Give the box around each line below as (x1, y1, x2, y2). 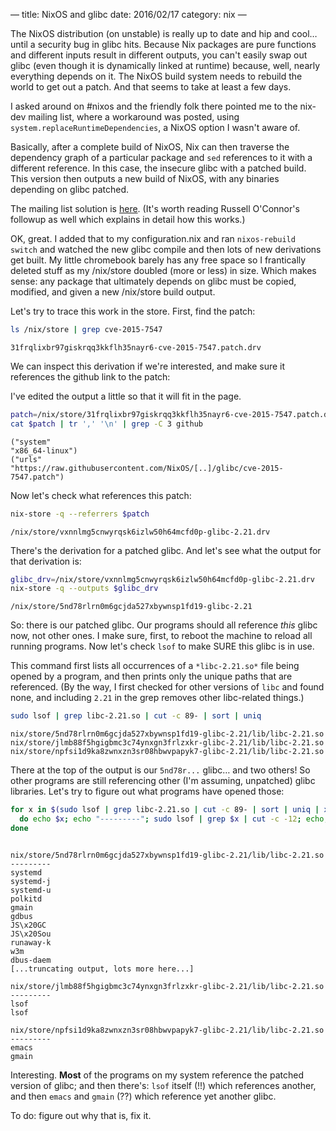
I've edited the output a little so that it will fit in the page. (10, 390, 242, 402)
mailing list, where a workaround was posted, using (28, 111, 240, 123)
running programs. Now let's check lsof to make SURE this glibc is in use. (10, 640, 315, 653)
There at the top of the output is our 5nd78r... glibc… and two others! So (10, 764, 311, 776)
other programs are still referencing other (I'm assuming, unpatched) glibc (10, 775, 316, 787)
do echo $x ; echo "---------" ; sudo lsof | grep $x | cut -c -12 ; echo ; (19, 814, 329, 824)
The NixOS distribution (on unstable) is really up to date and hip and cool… (10, 28, 318, 39)
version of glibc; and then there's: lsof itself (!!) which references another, (10, 1079, 317, 1091)
